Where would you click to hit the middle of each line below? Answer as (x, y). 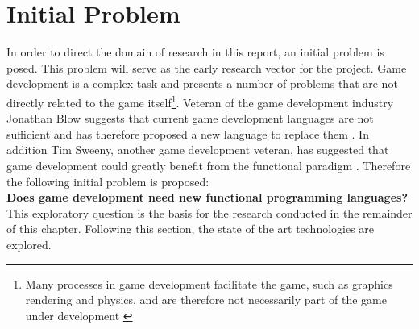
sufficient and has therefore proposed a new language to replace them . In (188, 133)
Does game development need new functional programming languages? (207, 197)
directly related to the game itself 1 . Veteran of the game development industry (200, 101)
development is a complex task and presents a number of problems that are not (202, 83)
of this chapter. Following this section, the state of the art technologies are (191, 229)
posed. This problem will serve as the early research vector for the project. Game (207, 67)
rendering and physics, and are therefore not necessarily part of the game (206, 300)
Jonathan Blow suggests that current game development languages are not (190, 118)
